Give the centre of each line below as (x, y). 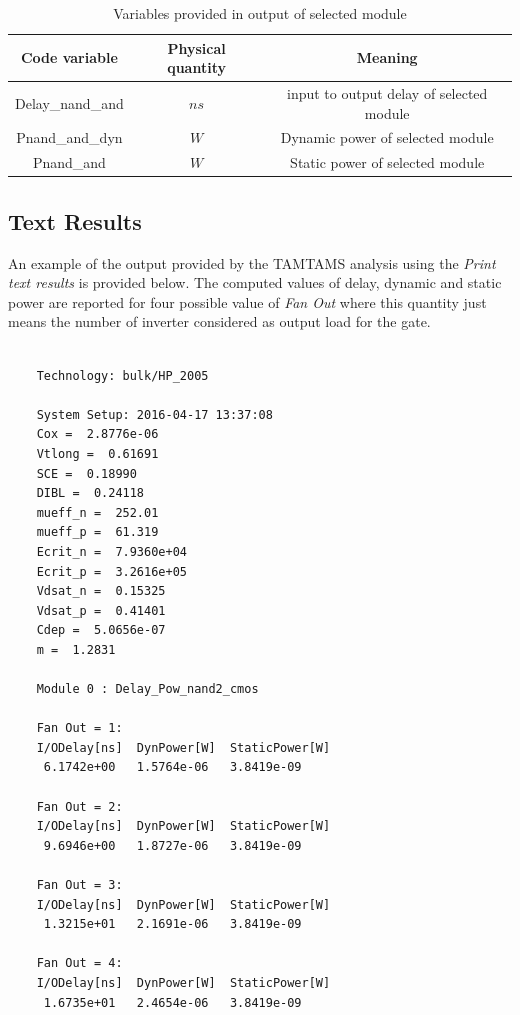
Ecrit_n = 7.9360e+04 (111, 551)
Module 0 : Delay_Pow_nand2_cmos (147, 689)
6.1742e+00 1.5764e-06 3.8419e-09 (172, 767)
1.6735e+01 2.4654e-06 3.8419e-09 (172, 1002)
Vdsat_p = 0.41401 (101, 610)
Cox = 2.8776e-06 (97, 434)
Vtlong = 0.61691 (97, 453)
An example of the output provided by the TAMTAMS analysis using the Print (252, 262)
